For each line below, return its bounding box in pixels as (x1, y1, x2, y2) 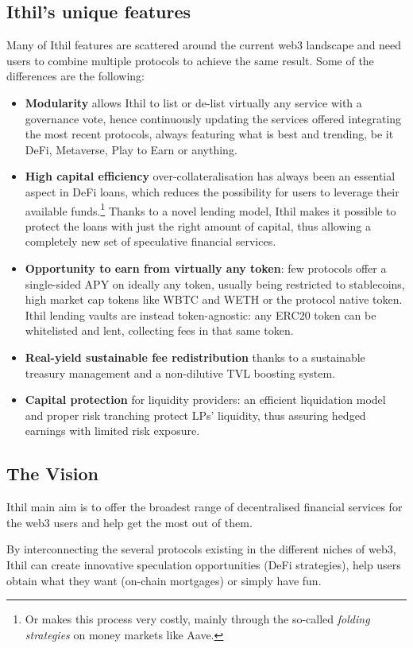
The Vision (6, 461, 99, 486)
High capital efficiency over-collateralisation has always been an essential (25, 168, 396, 184)
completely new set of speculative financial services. (25, 233, 276, 250)
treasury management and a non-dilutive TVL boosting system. (25, 364, 336, 381)
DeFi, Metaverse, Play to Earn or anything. (25, 141, 237, 157)
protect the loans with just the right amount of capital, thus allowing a (25, 217, 371, 234)
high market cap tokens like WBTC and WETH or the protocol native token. (25, 291, 403, 308)
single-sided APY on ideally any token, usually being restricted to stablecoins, (25, 275, 405, 292)
